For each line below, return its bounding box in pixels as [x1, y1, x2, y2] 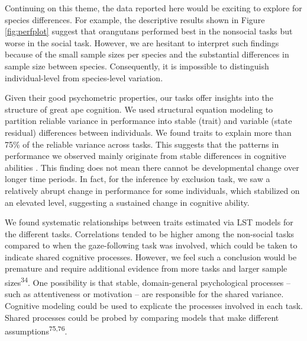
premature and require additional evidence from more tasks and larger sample [5, 262, 287, 275]
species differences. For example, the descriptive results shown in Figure [5, 13, 265, 26]
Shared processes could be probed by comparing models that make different [5, 311, 279, 323]
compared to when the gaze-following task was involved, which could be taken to [5, 239, 298, 251]
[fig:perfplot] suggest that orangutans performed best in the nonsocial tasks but [5, 25, 293, 37]
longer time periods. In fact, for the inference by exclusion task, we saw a [5, 173, 270, 185]
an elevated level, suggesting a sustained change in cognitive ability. [5, 196, 250, 208]
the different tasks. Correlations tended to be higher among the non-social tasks [5, 227, 295, 240]
